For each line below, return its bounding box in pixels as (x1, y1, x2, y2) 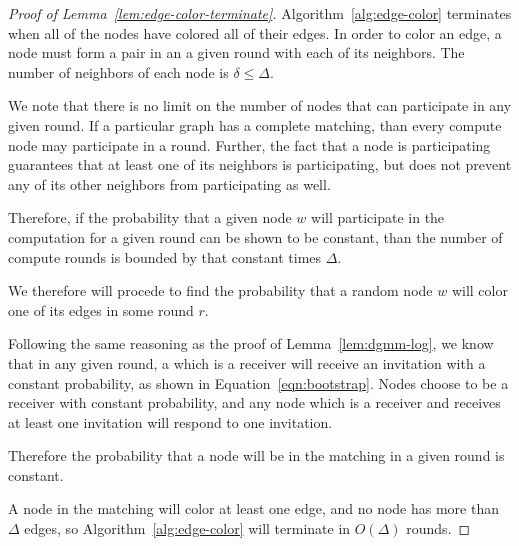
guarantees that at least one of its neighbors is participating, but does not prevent (8, 154, 512, 175)
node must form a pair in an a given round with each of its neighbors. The (8, 42, 465, 63)
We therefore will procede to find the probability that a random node (8, 280, 433, 301)
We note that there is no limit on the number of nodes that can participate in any (8, 95, 512, 116)
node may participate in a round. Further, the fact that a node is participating (8, 134, 491, 155)
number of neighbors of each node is (8, 61, 229, 82)
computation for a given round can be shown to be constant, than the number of (8, 226, 503, 247)
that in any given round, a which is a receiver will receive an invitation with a (8, 352, 486, 373)
